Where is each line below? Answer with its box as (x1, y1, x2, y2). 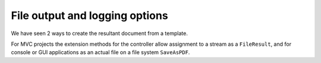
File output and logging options (11, 9, 169, 22)
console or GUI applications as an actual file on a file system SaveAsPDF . (11, 49, 190, 56)
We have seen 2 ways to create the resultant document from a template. (11, 30, 188, 37)
